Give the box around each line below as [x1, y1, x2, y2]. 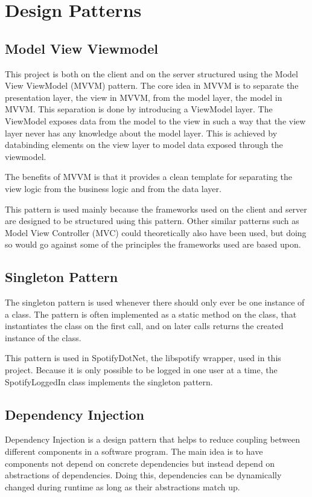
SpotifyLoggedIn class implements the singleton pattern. [5, 375, 213, 388]
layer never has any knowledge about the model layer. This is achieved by [5, 126, 278, 139]
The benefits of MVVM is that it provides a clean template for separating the [5, 170, 293, 183]
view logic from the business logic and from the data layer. [5, 182, 221, 194]
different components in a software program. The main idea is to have [5, 445, 263, 458]
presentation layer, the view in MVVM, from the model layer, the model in [5, 91, 282, 103]
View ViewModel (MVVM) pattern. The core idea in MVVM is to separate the [5, 79, 299, 92]
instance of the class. [5, 331, 81, 344]
